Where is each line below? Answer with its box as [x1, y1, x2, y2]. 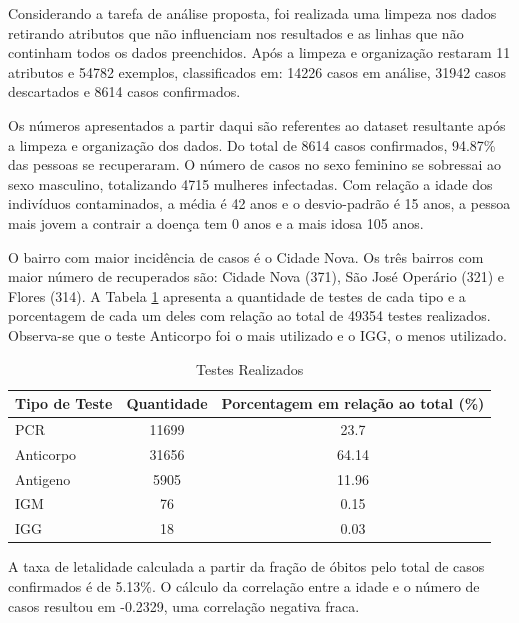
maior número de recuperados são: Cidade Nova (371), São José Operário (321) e [8, 266, 505, 287]
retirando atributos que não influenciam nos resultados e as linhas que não [8, 22, 464, 43]
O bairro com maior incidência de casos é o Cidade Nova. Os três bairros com [8, 246, 484, 267]
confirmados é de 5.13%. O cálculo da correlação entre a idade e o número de [8, 576, 480, 596]
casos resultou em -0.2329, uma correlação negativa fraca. [8, 595, 360, 616]
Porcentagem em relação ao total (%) [221, 393, 485, 414]
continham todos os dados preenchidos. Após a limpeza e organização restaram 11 [8, 42, 511, 63]
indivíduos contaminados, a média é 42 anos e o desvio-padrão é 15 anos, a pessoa [8, 193, 511, 214]
